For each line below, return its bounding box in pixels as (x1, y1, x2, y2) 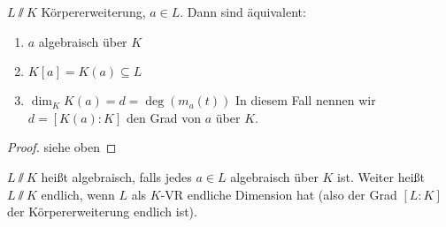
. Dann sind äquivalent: (180, 3, 306, 20)
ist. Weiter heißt (337, 167, 425, 185)
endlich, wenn (41, 185, 115, 203)
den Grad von (126, 108, 202, 126)
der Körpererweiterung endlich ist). (7, 202, 197, 221)
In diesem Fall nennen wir (235, 91, 376, 110)
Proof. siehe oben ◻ (7, 138, 117, 156)
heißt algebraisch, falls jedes (41, 167, 192, 185)
